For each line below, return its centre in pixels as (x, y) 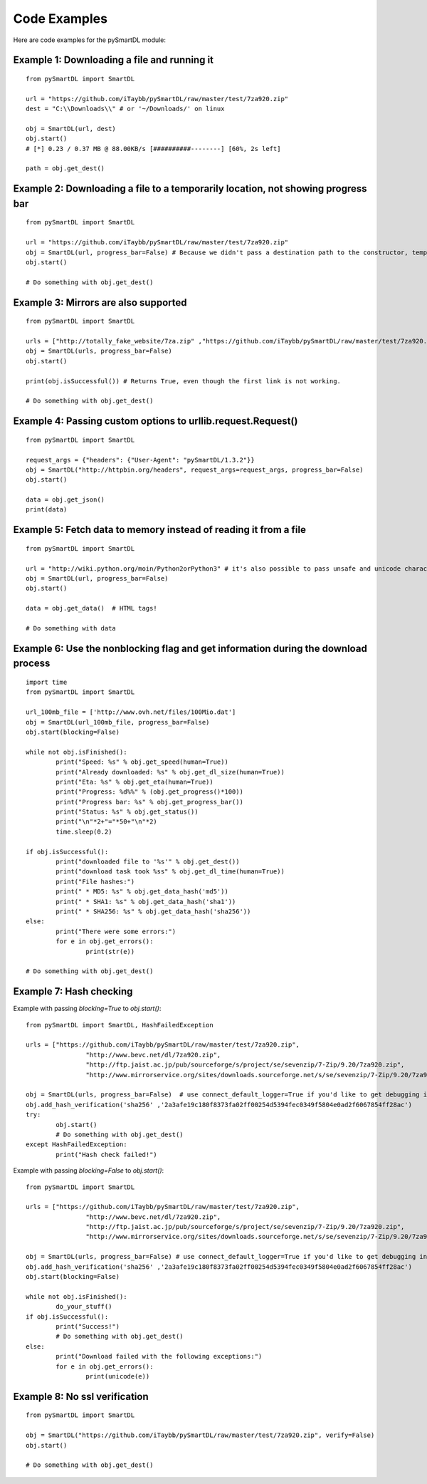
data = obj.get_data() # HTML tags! (92, 608)
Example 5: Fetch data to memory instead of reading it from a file (159, 530)
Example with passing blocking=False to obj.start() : (89, 1171)
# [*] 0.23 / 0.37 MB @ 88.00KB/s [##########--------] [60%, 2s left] (153, 149)
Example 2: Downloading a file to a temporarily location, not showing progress (190, 189)
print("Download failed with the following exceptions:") (159, 1356)
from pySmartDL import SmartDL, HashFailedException (120, 1025)
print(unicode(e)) (118, 1376)
